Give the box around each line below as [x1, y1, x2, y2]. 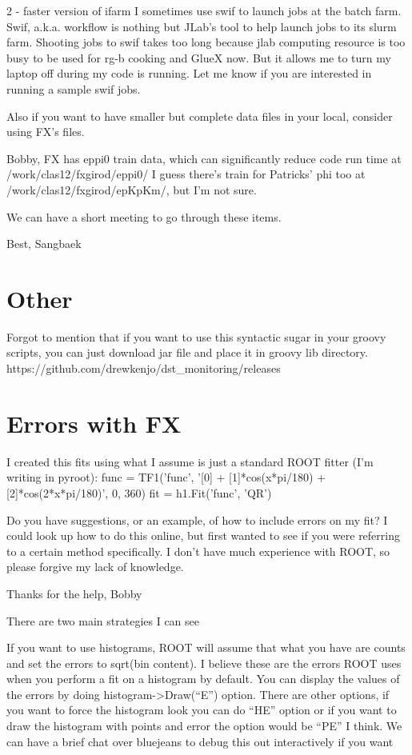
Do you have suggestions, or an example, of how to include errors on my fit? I [6, 511, 388, 528]
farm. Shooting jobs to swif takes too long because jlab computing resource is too [6, 34, 406, 50]
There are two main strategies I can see [6, 612, 199, 629]
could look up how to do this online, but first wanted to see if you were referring [6, 527, 400, 544]
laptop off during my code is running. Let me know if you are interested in [6, 65, 372, 82]
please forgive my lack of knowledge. [6, 558, 184, 575]
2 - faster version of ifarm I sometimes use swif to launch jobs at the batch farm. [6, 2, 402, 18]
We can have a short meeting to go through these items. [6, 208, 282, 225]
